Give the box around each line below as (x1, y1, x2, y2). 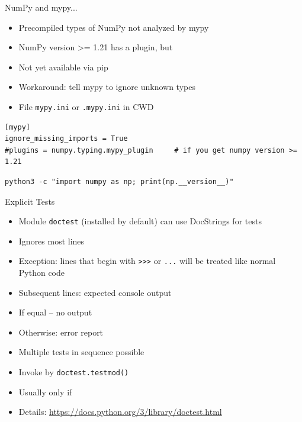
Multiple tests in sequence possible (18, 346, 144, 358)
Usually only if (18, 385, 72, 398)
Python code (18, 266, 65, 279)
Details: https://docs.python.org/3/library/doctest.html (18, 405, 222, 418)
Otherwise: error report (18, 326, 104, 338)
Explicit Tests (5, 195, 55, 207)
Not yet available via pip (18, 60, 108, 73)
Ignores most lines (18, 234, 85, 247)
